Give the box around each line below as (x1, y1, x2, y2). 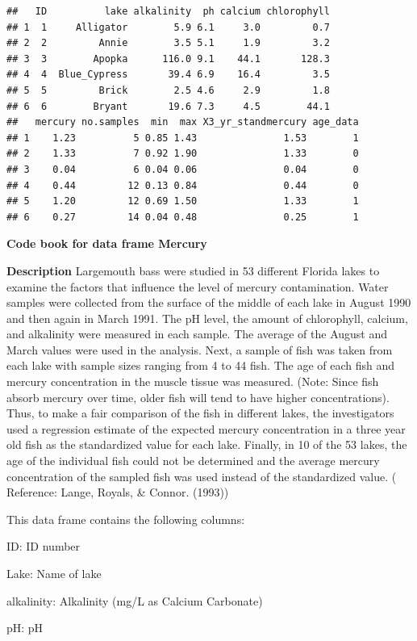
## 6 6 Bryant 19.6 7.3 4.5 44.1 (6, 100, 330, 112)
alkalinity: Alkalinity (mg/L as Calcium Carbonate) (6, 592, 263, 609)
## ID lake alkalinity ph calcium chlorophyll (6, 6, 330, 17)
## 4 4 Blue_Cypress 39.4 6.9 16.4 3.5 (6, 69, 330, 81)
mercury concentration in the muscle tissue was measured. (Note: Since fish (6, 373, 379, 390)
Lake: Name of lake (6, 565, 102, 581)
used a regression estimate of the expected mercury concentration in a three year (6, 420, 406, 437)
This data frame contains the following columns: (6, 510, 245, 527)
